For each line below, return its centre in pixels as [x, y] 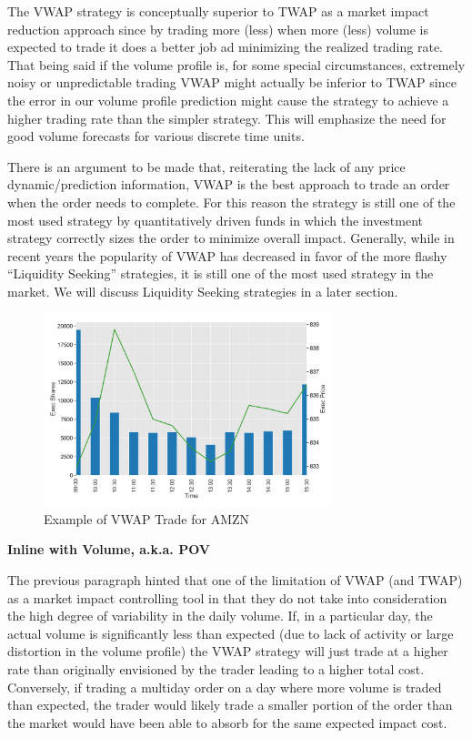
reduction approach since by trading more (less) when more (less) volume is [218, 29]
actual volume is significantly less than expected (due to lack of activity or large [231, 633]
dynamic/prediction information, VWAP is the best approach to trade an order [229, 184]
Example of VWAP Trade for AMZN [147, 518]
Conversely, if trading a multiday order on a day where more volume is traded [225, 687]
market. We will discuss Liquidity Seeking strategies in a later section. [203, 291]
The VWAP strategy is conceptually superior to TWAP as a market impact [218, 11]
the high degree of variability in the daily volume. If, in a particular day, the [220, 616]
